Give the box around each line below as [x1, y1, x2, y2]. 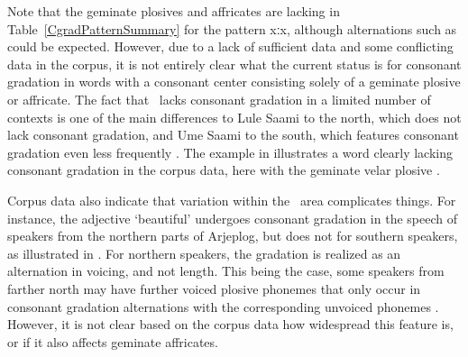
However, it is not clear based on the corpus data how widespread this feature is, [7, 315, 454, 334]
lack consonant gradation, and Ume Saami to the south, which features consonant [7, 125, 459, 144]
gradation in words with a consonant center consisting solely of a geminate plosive [7, 72, 461, 91]
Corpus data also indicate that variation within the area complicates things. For [7, 190, 456, 209]
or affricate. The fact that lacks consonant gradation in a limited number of [7, 89, 431, 108]
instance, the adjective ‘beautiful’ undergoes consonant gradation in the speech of [7, 208, 457, 227]
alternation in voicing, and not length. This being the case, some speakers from [7, 261, 445, 280]
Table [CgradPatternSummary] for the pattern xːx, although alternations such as [7, 19, 457, 38]
